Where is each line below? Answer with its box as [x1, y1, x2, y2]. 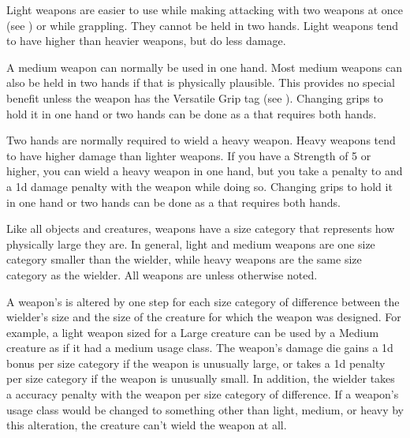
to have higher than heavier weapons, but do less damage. [6, 32, 286, 49]
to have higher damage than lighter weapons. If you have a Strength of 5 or [6, 147, 371, 163]
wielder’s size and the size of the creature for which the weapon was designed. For [6, 309, 401, 325]
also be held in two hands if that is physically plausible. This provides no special [6, 74, 396, 91]
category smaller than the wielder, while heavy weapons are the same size [6, 251, 362, 268]
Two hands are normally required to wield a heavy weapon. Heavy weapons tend [6, 132, 396, 148]
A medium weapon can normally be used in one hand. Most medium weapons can [6, 58, 402, 75]
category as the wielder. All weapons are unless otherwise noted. [6, 266, 318, 283]
